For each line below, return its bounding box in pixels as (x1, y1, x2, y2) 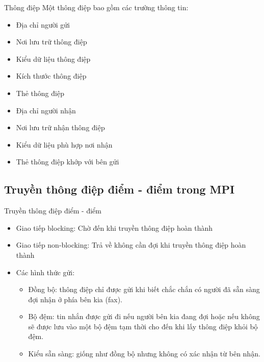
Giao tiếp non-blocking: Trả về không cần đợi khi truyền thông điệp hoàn (16, 239, 246, 250)
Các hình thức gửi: (16, 267, 75, 277)
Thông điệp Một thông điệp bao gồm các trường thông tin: (4, 2, 189, 12)
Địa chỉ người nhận (16, 105, 76, 115)
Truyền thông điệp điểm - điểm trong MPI (4, 181, 235, 197)
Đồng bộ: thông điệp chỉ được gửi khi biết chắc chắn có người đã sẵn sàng (28, 284, 260, 295)
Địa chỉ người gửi (16, 19, 70, 30)
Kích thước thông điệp (16, 70, 87, 81)
